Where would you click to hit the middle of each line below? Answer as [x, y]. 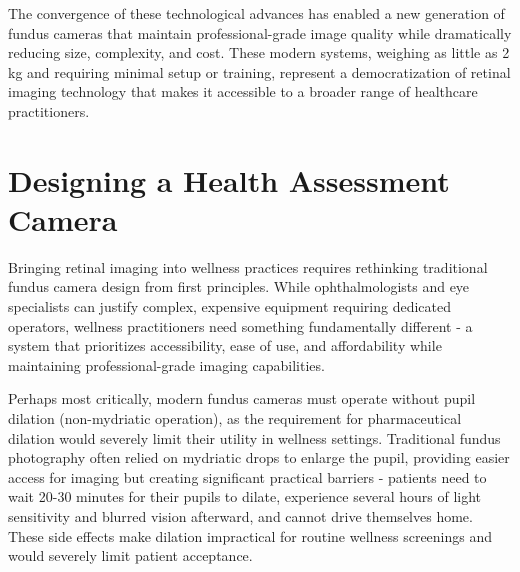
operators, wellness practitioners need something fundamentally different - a [240, 325]
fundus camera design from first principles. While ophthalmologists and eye [239, 286]
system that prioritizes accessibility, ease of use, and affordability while [225, 345]
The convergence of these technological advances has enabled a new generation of [256, 13]
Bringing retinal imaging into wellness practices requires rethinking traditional [248, 266]
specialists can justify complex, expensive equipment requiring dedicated [230, 306]
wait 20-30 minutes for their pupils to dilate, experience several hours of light [245, 496]
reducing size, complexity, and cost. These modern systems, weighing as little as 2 [259, 52]
